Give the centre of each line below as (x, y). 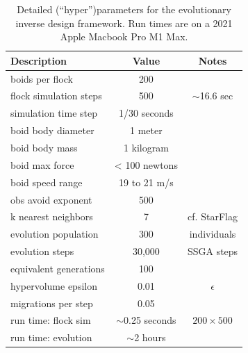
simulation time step (54, 113)
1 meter (146, 130)
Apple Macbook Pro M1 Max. (124, 36)
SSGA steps (213, 251)
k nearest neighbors (52, 216)
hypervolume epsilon (54, 285)
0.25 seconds (150, 320)
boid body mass (44, 147)
